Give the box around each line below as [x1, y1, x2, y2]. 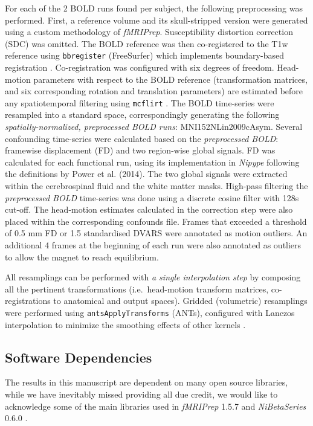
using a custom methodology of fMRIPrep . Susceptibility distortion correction [5, 25, 293, 38]
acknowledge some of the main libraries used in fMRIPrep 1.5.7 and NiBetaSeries [5, 399, 306, 412]
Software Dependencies [5, 347, 152, 366]
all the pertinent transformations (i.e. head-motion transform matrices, [5, 282, 269, 295]
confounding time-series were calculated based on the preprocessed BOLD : [5, 132, 279, 144]
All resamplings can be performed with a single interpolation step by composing [5, 271, 301, 283]
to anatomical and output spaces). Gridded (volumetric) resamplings [53, 294, 308, 307]
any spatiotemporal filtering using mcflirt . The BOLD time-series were [5, 96, 274, 109]
